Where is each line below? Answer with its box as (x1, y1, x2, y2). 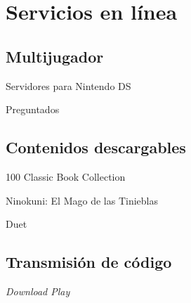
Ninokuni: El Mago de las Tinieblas (6, 193, 158, 207)
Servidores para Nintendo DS (6, 78, 131, 93)
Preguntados (6, 102, 60, 117)
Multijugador (6, 45, 104, 67)
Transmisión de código (6, 251, 172, 273)
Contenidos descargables (6, 136, 186, 158)
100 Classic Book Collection (6, 169, 126, 183)
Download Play (6, 283, 70, 298)
